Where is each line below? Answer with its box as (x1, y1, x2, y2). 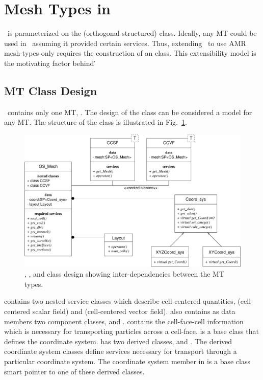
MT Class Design (4, 82, 97, 98)
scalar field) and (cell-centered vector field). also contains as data (32, 306, 235, 317)
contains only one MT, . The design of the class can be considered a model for (7, 106, 252, 117)
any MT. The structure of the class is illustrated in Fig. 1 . (4, 117, 187, 127)
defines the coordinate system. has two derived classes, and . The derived (4, 336, 232, 346)
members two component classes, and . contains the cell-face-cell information (4, 316, 244, 326)
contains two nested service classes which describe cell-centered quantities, (4, 296, 235, 306)
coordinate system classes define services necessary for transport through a (4, 346, 237, 356)
